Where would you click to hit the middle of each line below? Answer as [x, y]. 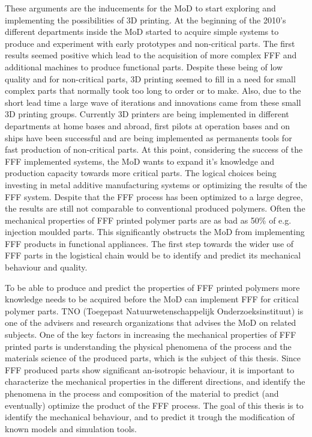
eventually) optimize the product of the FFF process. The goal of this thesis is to [154, 405]
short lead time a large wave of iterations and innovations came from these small [153, 102]
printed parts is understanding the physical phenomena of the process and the [148, 346]
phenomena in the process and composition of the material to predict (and [142, 393]
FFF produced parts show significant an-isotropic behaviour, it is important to [150, 369]
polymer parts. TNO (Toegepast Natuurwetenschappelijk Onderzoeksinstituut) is [154, 310]
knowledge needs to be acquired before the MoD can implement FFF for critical [152, 299]
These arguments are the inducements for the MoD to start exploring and [140, 8]
